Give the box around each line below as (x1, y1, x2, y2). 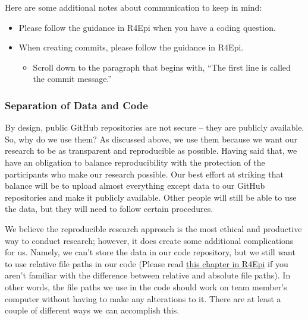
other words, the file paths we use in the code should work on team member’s (5, 280, 287, 293)
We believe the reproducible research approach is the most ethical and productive (5, 222, 302, 235)
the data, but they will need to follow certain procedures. (5, 202, 213, 215)
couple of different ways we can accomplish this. (5, 304, 180, 316)
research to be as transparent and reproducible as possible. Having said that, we (5, 144, 297, 157)
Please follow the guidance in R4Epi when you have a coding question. (18, 21, 276, 33)
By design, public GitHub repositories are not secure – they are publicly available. (5, 121, 304, 134)
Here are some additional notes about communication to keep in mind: (5, 1, 262, 13)
